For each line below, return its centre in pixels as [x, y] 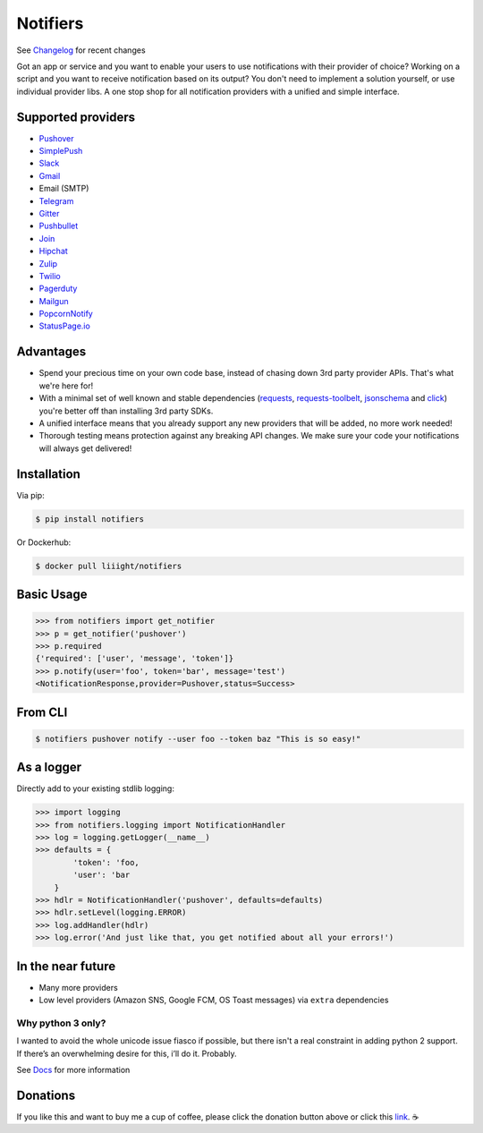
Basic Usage [52, 594]
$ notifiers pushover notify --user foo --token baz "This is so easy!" [198, 739]
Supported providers [76, 117]
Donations [46, 1095]
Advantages [51, 352]
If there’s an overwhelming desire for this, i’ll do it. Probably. [127, 1053]
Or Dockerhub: [44, 542]
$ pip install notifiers [90, 519]
